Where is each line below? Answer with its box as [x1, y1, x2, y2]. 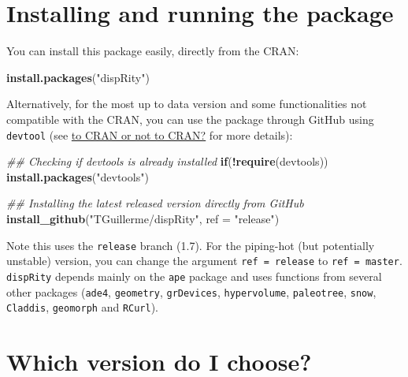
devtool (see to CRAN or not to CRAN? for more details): [6, 126, 293, 143]
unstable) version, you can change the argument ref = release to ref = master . [6, 252, 402, 269]
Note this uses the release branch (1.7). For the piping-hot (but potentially [6, 237, 375, 253]
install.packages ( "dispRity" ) [6, 69, 150, 85]
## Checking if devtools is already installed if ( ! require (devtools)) [6, 153, 328, 170]
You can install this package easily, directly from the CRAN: [6, 43, 299, 59]
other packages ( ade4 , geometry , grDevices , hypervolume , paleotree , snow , [6, 283, 376, 300]
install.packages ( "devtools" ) [6, 168, 149, 185]
